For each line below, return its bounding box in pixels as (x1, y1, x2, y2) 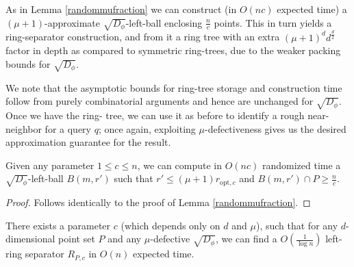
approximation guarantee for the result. (5, 135, 171, 149)
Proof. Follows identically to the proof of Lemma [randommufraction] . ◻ (5, 195, 311, 209)
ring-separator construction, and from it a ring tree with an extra (5, 29, 280, 44)
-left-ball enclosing (125, 15, 203, 29)
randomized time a (262, 157, 341, 172)
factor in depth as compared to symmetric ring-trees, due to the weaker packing (5, 43, 341, 58)
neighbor (5, 121, 42, 136)
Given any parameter (5, 157, 94, 172)
